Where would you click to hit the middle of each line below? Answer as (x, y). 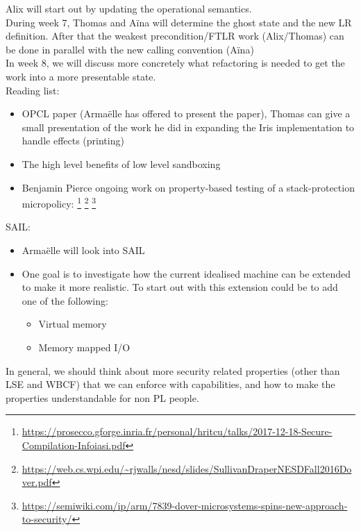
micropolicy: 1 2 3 (59, 202)
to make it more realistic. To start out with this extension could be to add (180, 287)
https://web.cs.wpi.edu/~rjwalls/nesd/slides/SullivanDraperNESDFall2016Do (187, 468)
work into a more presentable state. (81, 76)
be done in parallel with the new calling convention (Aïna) (130, 49)
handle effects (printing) (73, 141)
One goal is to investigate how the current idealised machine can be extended (186, 273)
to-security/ (47, 519)
